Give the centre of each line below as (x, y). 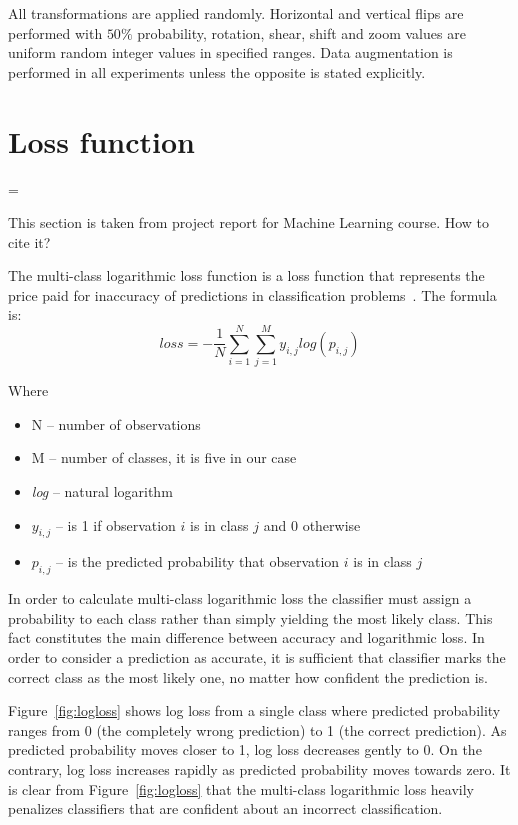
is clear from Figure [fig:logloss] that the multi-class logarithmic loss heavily (241, 788)
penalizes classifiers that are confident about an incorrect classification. (225, 808)
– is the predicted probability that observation (198, 561)
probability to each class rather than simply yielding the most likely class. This (250, 617)
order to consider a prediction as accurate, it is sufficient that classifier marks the (257, 656)
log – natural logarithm (102, 490)
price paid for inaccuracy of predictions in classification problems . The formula (252, 294)
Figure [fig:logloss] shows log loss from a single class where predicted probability (254, 710)
